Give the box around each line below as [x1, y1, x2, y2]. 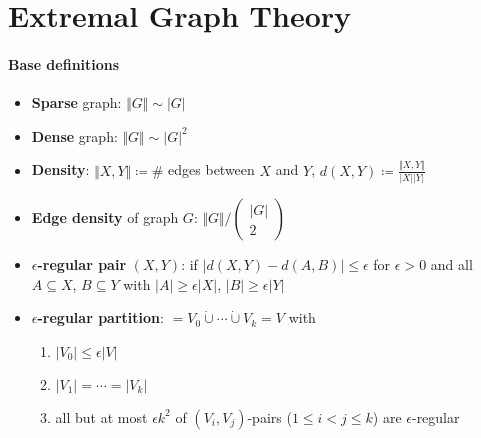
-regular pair [37, 253, 127, 274]
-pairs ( [247, 406, 292, 427]
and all [430, 253, 473, 274]
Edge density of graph [31, 206, 179, 227]
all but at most [55, 406, 148, 427]
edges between [168, 159, 255, 180]
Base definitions [8, 53, 120, 74]
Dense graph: [31, 125, 118, 146]
